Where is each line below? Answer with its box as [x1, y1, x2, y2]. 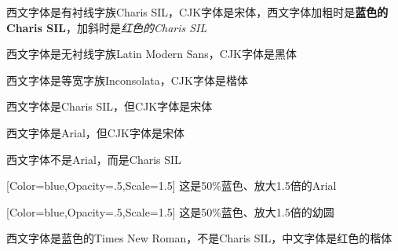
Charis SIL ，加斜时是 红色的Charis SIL [6, 19, 207, 35]
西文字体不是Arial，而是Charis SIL [6, 151, 181, 167]
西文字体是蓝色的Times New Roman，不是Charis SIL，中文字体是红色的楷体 [6, 230, 393, 246]
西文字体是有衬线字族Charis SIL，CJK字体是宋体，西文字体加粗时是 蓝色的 [6, 4, 389, 20]
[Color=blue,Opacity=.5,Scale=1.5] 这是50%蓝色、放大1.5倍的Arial [6, 177, 337, 194]
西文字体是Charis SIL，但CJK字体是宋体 [6, 98, 213, 115]
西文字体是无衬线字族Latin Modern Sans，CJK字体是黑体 [6, 45, 297, 62]
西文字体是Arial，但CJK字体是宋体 [6, 124, 184, 140]
